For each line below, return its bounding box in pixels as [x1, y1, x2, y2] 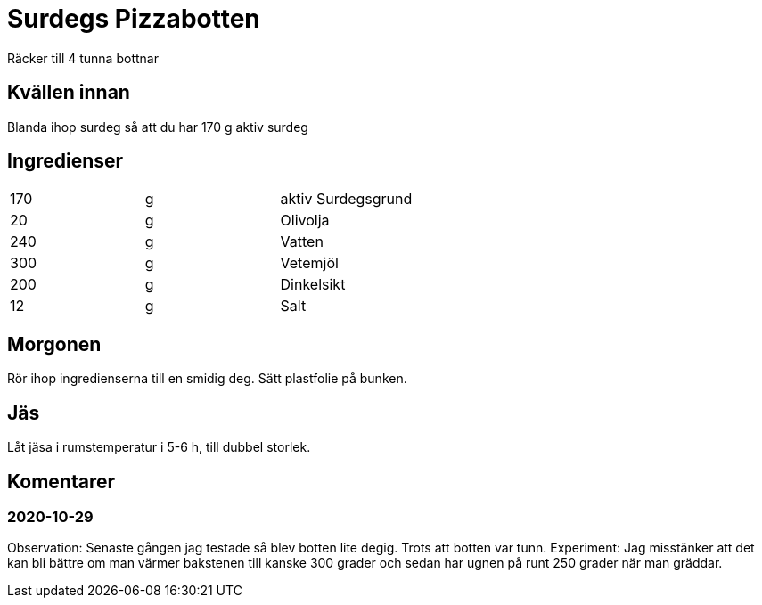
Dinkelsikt [280, 275, 346, 294]
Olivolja [280, 211, 330, 230]
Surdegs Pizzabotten [7, 4, 260, 34]
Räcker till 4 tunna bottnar [7, 50, 159, 66]
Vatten [280, 233, 324, 251]
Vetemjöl [280, 254, 339, 273]
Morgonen [7, 332, 102, 356]
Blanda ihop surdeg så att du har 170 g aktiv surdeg [7, 119, 308, 135]
